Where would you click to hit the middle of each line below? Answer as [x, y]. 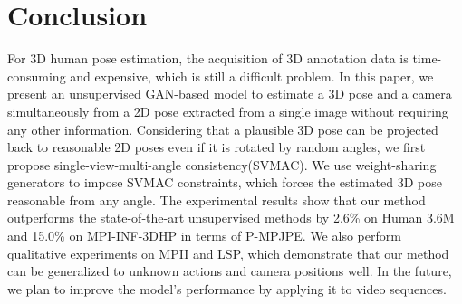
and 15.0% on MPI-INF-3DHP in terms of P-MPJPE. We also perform [204, 236]
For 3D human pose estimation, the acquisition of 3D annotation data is [208, 58]
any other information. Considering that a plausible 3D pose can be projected [223, 129]
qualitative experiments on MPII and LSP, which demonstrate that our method [228, 253]
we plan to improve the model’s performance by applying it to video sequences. [227, 288]
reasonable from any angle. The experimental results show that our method [217, 199]
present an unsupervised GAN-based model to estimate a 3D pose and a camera [230, 94]
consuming [37, 76]
